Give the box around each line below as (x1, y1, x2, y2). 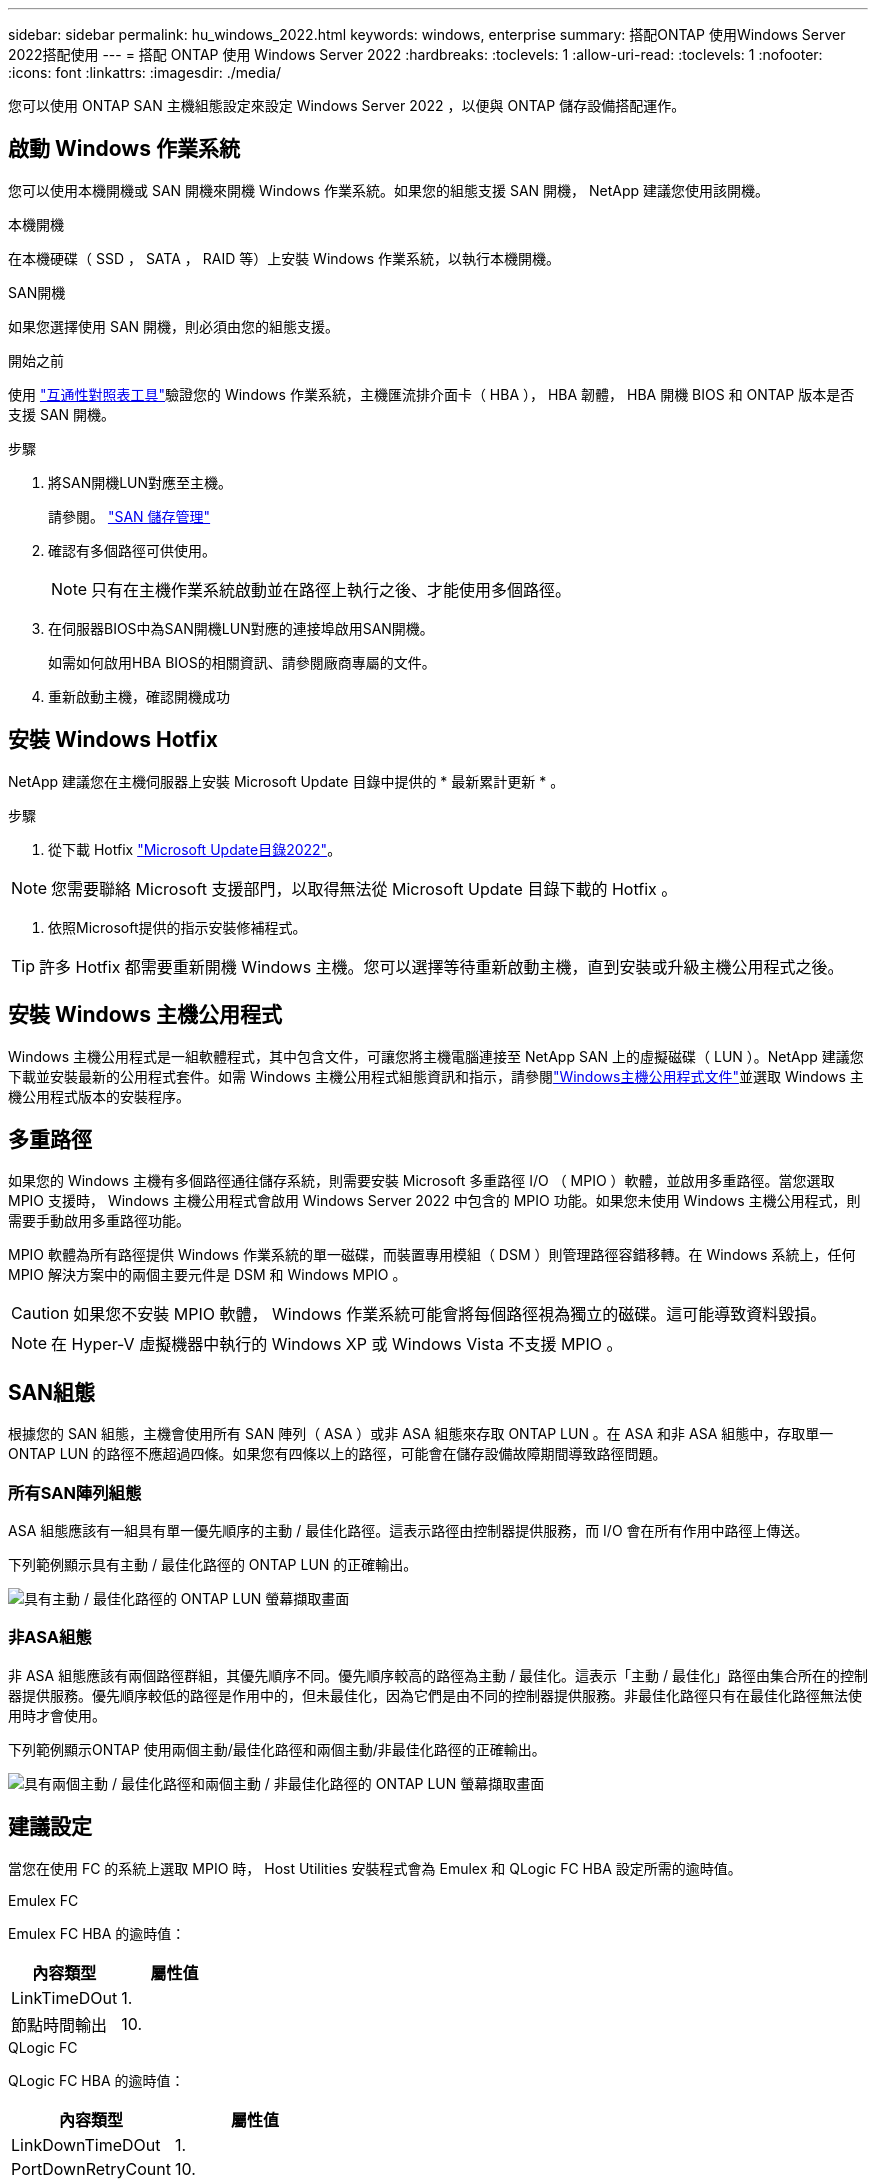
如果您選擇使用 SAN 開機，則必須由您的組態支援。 (8, 317, 340, 335)
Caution (11, 1303, 70, 1324)
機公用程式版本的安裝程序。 (8, 1087, 190, 1105)
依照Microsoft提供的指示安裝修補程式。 (48, 918, 307, 936)
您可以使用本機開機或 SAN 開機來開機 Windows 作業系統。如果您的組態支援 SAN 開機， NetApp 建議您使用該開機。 (8, 181, 769, 199)
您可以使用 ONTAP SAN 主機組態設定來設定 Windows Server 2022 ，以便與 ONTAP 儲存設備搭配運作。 (8, 97, 686, 114)
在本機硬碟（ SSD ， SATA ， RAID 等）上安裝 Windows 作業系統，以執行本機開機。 (8, 249, 561, 267)
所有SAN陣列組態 (8, 1482, 142, 1503)
